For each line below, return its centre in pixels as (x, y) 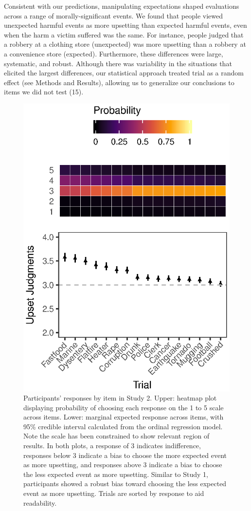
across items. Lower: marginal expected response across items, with (124, 417)
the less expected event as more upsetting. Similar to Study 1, (116, 474)
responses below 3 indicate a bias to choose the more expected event (125, 455)
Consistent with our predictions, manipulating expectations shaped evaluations (122, 6)
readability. (40, 502)
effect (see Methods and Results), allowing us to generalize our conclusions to (119, 82)
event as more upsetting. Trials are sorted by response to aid (114, 493)
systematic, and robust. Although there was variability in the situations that (118, 63)
